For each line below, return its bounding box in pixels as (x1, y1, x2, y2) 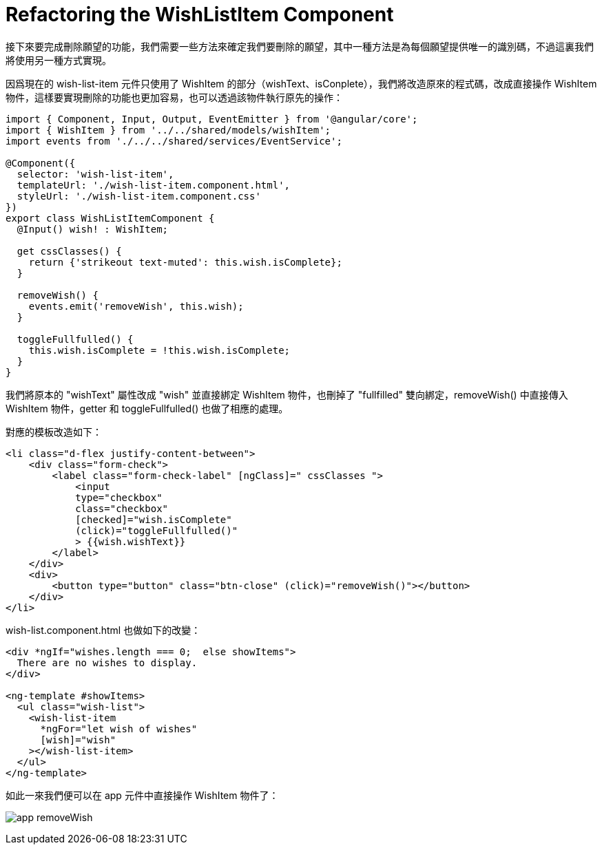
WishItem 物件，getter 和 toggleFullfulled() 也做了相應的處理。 (6, 402, 289, 414)
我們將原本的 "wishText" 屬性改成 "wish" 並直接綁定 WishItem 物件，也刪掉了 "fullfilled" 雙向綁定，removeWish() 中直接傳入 (6, 388, 568, 401)
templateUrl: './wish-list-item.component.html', (17, 179, 291, 191)
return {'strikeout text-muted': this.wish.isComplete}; (28, 256, 342, 268)
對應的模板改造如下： (6, 425, 102, 438)
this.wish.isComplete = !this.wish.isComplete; (28, 344, 291, 356)
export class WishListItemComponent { (6, 212, 215, 224)
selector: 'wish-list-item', (17, 168, 174, 180)
